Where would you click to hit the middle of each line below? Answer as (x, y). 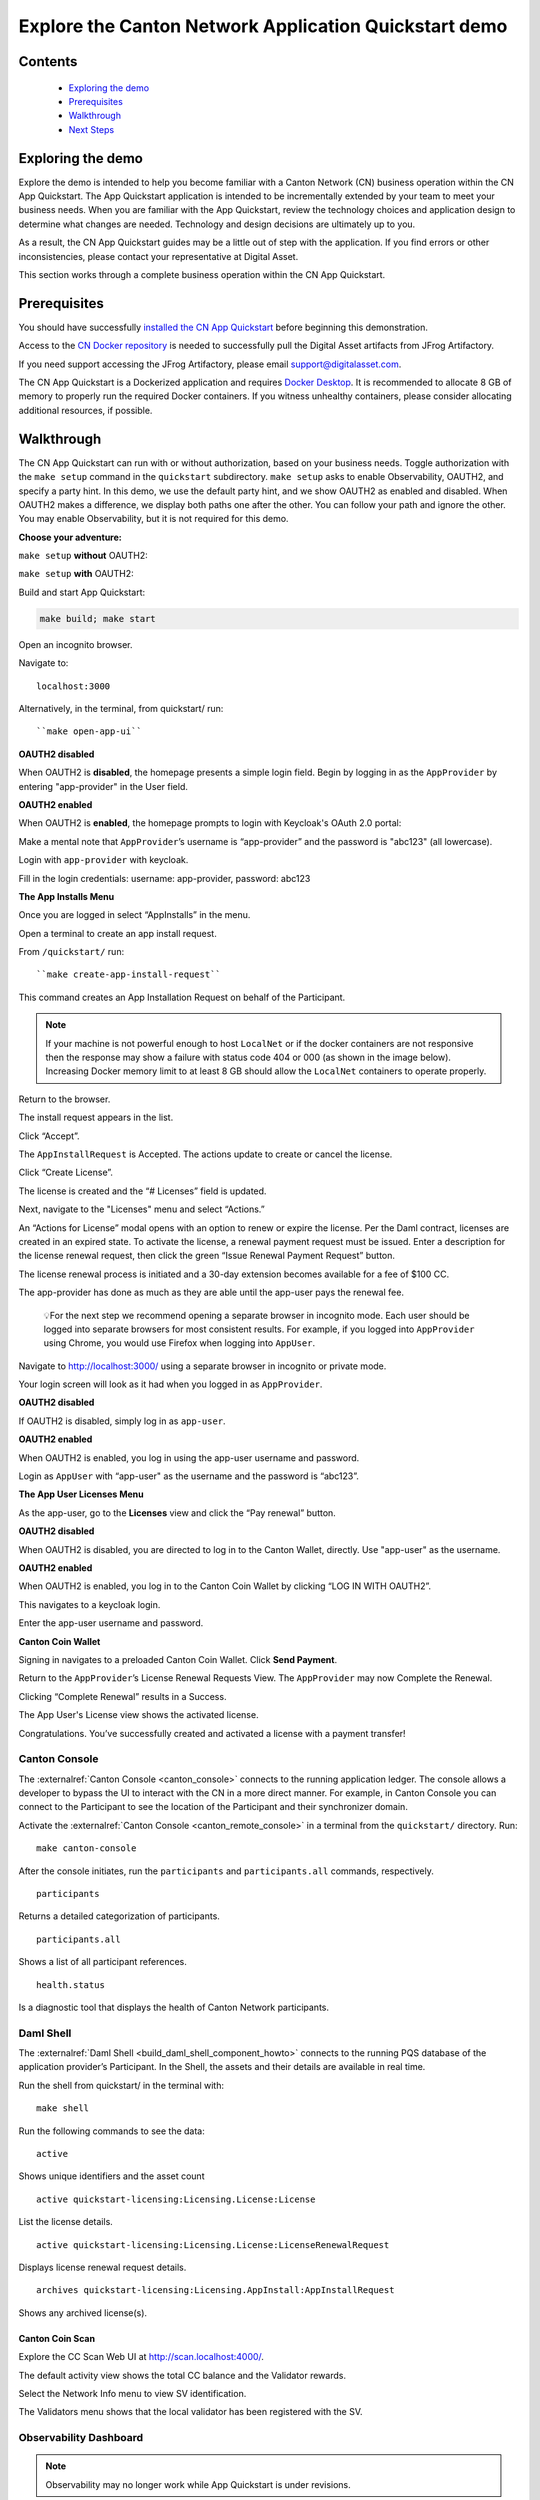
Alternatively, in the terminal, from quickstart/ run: (121, 709)
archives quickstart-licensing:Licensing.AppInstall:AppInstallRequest (215, 2290)
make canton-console (86, 1848)
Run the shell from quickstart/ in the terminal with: (121, 2085)
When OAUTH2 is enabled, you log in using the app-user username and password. (189, 1457)
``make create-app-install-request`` (129, 974)
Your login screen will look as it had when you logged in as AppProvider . (170, 1384)
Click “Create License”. (66, 1172)
